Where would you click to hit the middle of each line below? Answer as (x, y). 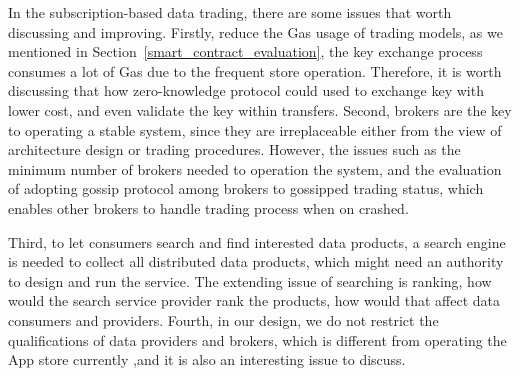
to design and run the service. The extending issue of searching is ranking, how (250, 280)
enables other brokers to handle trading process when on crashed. (208, 207)
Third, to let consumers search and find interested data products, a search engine (257, 241)
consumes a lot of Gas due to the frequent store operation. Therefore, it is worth (255, 70)
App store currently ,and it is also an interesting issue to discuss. (207, 359)
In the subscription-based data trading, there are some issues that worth (230, 12)
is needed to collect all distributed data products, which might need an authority (256, 261)
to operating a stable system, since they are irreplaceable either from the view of (255, 129)
